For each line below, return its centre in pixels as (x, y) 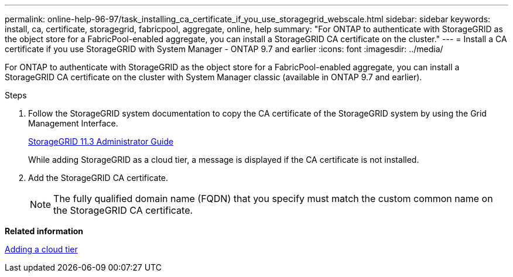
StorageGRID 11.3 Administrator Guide (101, 141)
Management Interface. (73, 123)
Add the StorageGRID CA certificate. (98, 178)
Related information (44, 231)
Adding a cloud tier (41, 249)
